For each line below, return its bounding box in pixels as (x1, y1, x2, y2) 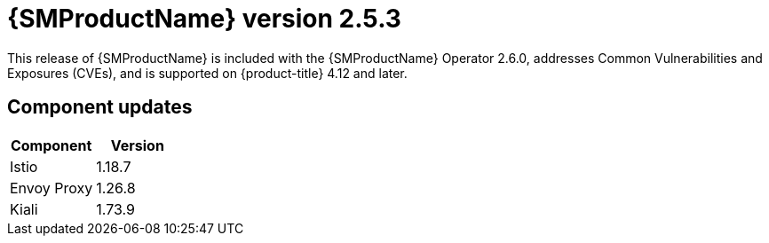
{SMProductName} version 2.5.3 (7, 4, 401, 34)
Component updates (7, 96, 193, 119)
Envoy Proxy (10, 178, 93, 197)
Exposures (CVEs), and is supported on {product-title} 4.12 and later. (7, 65, 408, 81)
